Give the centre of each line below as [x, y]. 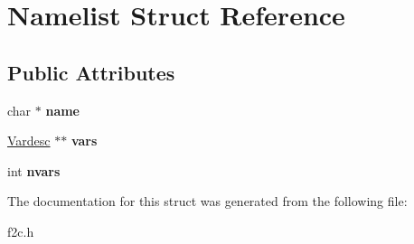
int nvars [34, 170]
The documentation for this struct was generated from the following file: [207, 201]
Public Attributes [91, 72]
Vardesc [29, 141]
